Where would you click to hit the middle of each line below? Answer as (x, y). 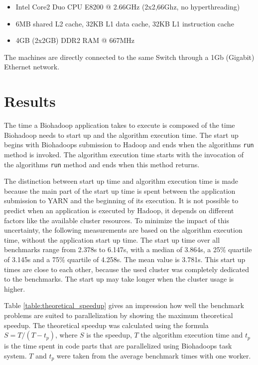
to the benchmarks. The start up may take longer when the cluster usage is (119, 279)
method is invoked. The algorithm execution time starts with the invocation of (124, 154)
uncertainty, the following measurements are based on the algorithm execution (123, 230)
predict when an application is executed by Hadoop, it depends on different (119, 210)
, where (66, 335)
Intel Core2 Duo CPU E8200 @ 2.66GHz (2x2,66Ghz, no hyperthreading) (128, 6)
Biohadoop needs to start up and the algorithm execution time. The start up (121, 135)
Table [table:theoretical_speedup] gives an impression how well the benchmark (124, 305)
